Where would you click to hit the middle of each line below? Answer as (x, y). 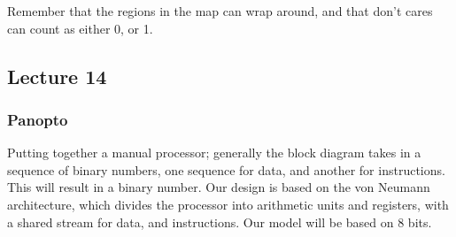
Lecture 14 (57, 76)
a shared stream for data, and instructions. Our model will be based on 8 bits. (220, 222)
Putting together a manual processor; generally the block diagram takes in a (214, 153)
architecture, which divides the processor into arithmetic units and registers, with (228, 204)
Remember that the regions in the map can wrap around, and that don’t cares (220, 11)
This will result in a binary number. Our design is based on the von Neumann (219, 187)
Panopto (38, 119)
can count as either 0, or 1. (80, 28)
